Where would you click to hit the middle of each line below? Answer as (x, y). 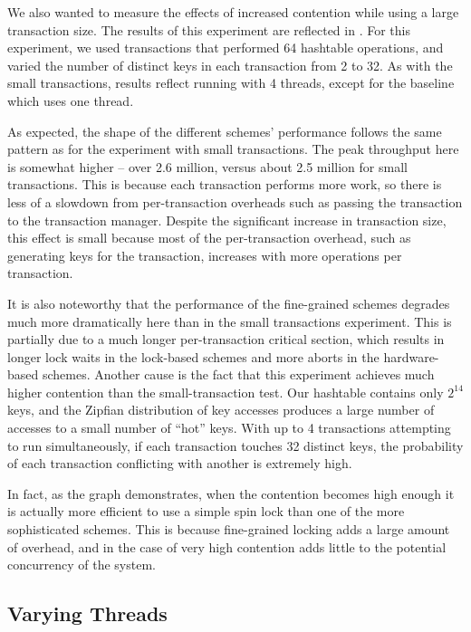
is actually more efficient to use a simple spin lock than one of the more (206, 511)
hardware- (411, 356)
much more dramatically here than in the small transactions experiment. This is (230, 321)
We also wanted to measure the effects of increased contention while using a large (233, 12)
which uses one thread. (71, 100)
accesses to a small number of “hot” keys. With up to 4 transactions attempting (229, 428)
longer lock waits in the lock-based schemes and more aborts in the (193, 356)
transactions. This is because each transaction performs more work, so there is (225, 184)
